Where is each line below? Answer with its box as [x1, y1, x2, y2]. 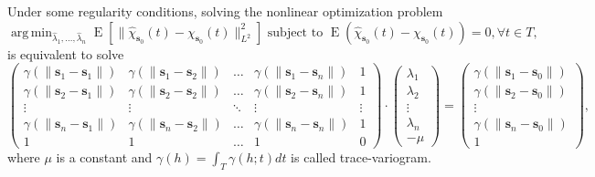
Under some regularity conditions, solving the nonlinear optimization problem [7, 2, 443, 20]
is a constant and [56, 148, 153, 167]
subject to [267, 26, 324, 39]
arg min [10, 26, 53, 39]
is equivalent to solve [7, 44, 124, 63]
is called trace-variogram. [291, 148, 431, 167]
